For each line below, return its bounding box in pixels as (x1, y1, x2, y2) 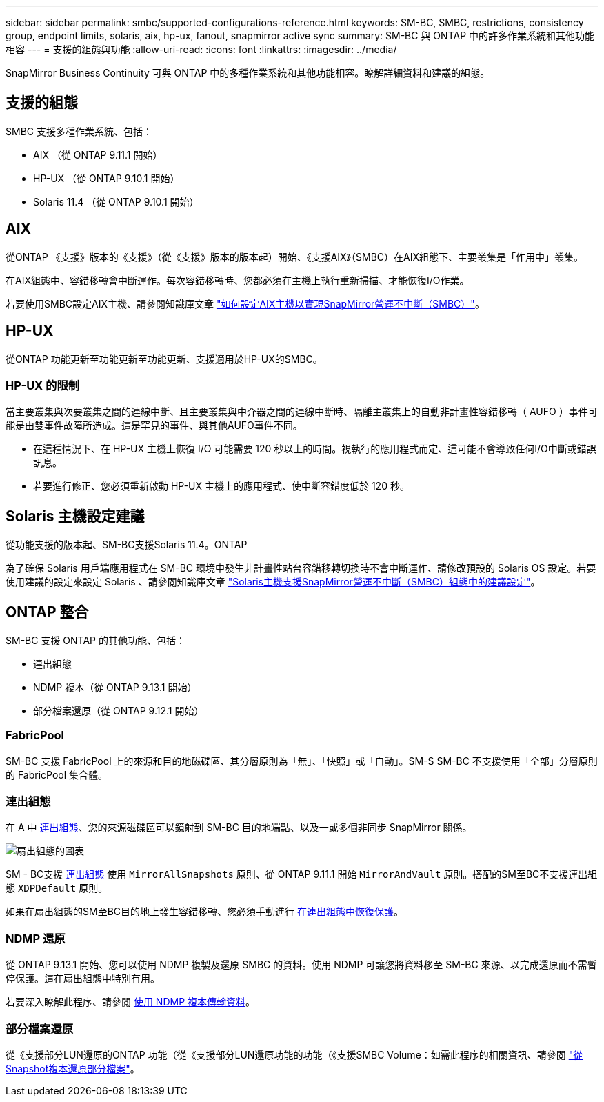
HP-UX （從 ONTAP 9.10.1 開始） (33, 172, 180, 184)
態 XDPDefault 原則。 (6, 882, 108, 894)
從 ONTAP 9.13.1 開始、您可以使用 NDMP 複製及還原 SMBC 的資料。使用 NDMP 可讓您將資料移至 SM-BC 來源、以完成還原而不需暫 (6, 959, 597, 971)
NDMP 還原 (6, 931, 66, 945)
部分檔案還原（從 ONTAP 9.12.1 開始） (33, 704, 204, 717)
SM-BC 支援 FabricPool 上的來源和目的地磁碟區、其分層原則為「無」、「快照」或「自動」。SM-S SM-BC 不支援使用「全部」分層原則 (6, 754, 598, 767)
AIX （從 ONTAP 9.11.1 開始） (33, 148, 163, 161)
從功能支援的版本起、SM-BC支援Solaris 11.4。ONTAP (6, 539, 248, 551)
